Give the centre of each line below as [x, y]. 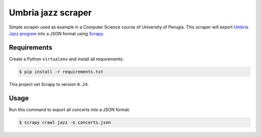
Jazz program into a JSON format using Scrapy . [57, 33]
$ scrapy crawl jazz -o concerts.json [65, 122]
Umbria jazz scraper [50, 13]
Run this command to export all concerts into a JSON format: [70, 110]
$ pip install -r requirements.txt [61, 72]
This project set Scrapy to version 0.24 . [49, 84]
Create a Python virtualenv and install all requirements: [66, 59]
